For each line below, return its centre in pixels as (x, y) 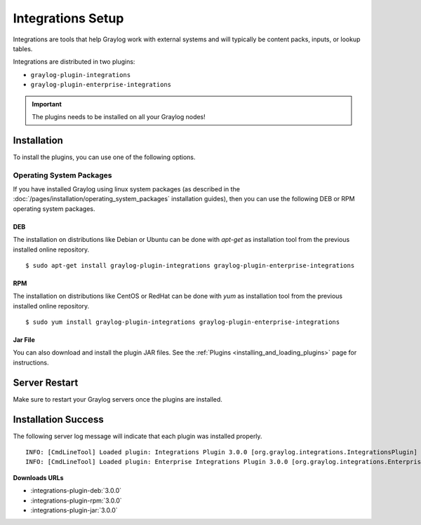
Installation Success (59, 420)
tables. (23, 48)
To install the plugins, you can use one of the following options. (104, 157)
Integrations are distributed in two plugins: (74, 62)
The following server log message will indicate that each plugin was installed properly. (138, 436)
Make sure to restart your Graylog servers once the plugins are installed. (118, 399)
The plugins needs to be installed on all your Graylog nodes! (119, 116)
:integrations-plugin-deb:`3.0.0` (76, 491)
